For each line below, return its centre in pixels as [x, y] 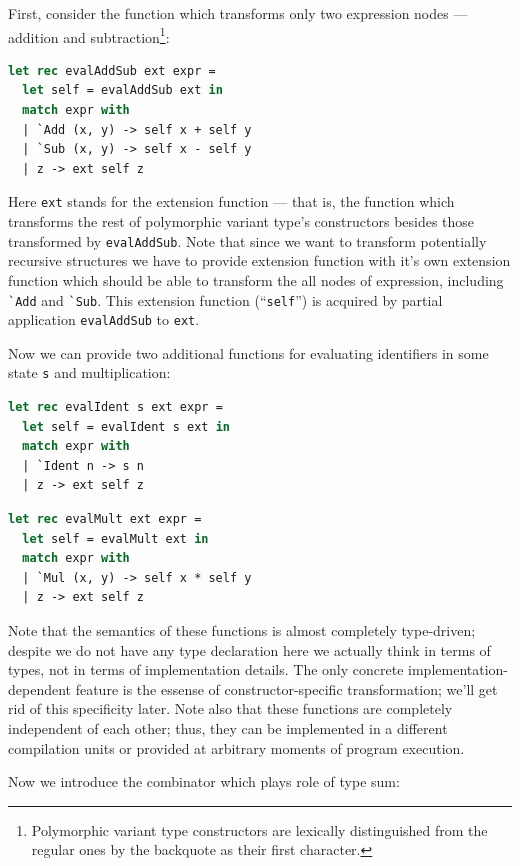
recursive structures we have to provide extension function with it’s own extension [259, 260]
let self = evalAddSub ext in [122, 90]
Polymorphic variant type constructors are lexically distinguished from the [259, 829]
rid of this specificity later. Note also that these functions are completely [230, 708]
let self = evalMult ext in [115, 538]
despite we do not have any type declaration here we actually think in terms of [249, 649]
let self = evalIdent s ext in [126, 426]
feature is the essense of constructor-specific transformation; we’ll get [286, 688]
